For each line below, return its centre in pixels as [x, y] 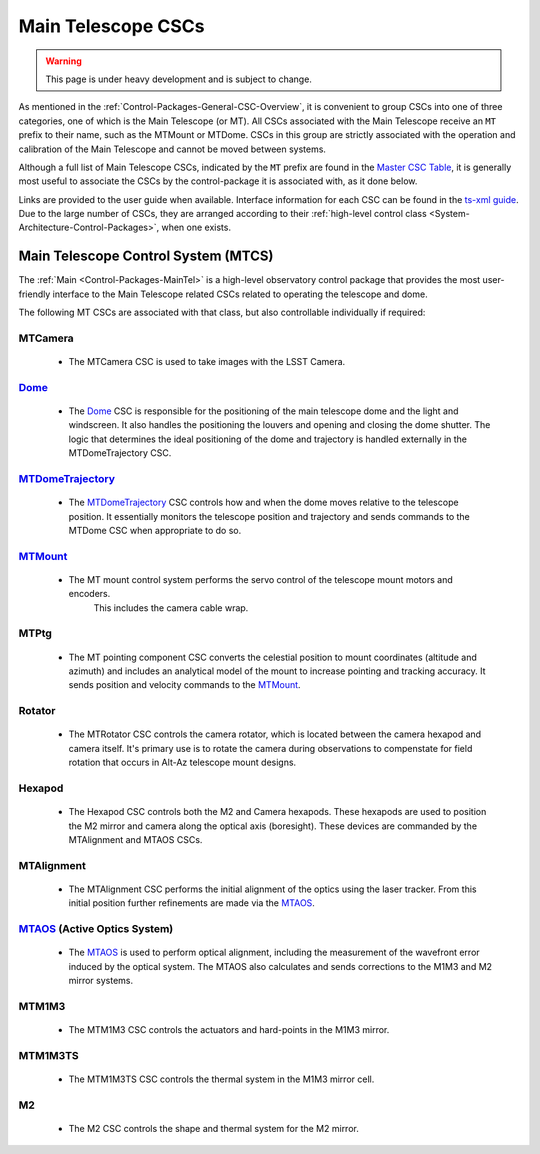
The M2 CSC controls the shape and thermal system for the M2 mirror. [213, 1128]
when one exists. [196, 227]
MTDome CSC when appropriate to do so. [155, 530]
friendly [34, 294]
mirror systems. [101, 980]
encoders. [89, 594]
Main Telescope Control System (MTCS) [146, 256]
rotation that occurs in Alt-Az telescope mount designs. [182, 762]
